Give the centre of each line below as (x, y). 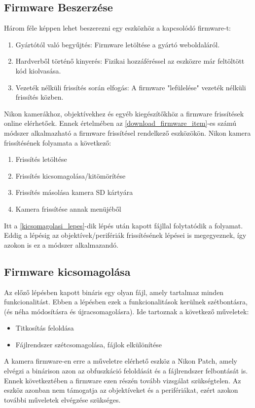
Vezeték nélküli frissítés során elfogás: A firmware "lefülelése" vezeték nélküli (131, 87)
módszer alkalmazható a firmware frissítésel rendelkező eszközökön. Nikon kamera (127, 132)
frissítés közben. (39, 97)
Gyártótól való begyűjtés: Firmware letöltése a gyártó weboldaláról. (118, 44)
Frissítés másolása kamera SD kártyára (74, 192)
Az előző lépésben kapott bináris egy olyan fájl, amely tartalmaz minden (114, 292)
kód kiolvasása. (38, 70)
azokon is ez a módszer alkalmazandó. (61, 244)
